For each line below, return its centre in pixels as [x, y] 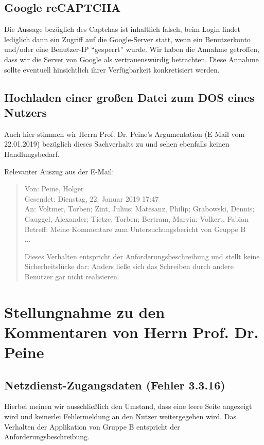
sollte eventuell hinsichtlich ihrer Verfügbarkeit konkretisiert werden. [112, 69]
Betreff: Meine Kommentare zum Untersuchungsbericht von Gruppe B [135, 229]
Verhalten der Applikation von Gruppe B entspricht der [92, 426]
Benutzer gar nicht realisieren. [72, 276]
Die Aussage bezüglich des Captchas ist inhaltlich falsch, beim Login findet [122, 29]
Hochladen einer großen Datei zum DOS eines [129, 97]
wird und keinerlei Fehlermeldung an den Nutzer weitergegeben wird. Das [120, 416]
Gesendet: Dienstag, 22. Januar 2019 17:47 [92, 198]
